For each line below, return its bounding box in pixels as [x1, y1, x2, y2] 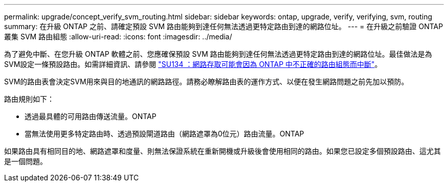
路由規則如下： [4, 95, 54, 103]
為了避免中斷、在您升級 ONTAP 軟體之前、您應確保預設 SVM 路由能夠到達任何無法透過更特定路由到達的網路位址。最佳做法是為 [4, 50, 432, 58]
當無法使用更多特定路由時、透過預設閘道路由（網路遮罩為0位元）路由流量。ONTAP [25, 129, 304, 138]
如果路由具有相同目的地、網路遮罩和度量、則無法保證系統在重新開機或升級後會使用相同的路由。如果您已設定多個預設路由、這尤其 [4, 147, 441, 155]
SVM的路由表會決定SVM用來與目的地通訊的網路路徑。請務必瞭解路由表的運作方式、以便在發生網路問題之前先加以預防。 [4, 77, 409, 86]
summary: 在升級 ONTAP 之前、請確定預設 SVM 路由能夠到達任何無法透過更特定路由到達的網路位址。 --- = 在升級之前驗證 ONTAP [4, 22, 443, 31]
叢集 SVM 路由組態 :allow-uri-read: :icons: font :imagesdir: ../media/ [4, 32, 232, 41]
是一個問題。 [4, 157, 47, 166]
